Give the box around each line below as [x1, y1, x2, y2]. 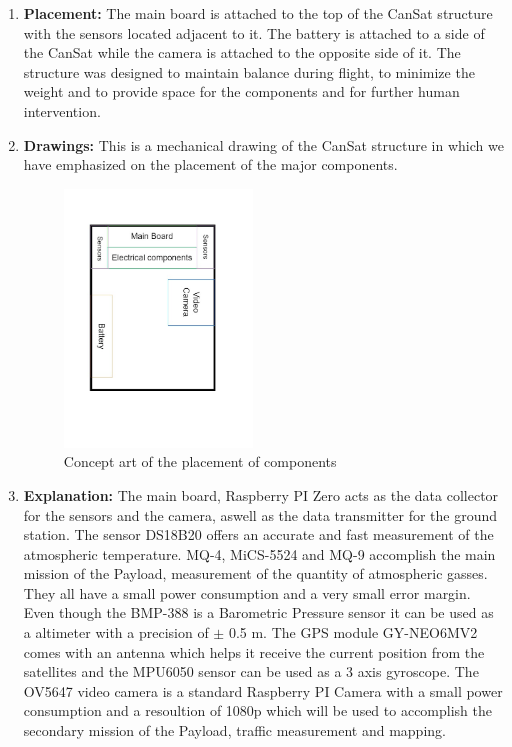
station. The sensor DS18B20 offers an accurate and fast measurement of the [23, 524, 494, 545]
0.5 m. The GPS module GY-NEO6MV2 [228, 622, 478, 643]
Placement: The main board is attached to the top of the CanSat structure [23, 3, 493, 23]
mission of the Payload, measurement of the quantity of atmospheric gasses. [23, 563, 488, 584]
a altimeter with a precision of [23, 622, 209, 643]
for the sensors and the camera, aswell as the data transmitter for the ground [23, 504, 498, 525]
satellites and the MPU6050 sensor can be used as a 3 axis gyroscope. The [23, 661, 479, 682]
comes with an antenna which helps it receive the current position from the [23, 641, 485, 662]
